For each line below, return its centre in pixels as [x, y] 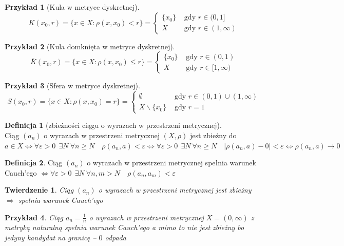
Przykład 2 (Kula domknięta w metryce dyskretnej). [90, 46]
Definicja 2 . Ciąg [34, 163]
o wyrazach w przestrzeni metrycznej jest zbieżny [175, 190]
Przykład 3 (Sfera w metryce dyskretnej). [72, 86]
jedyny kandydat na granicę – [51, 237]
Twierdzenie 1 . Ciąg [39, 190]
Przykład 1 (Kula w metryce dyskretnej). [72, 7]
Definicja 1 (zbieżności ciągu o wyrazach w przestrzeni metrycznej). [113, 125]
